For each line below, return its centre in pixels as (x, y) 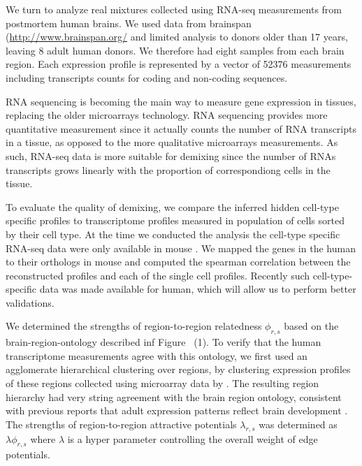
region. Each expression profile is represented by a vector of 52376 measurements (179, 64)
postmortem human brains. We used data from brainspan (129, 23)
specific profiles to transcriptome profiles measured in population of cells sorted (175, 220)
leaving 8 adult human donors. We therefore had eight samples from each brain (175, 50)
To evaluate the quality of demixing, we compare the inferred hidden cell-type (172, 206)
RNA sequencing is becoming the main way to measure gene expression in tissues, (181, 101)
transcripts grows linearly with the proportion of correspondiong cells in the (168, 169)
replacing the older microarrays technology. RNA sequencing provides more (167, 115)
